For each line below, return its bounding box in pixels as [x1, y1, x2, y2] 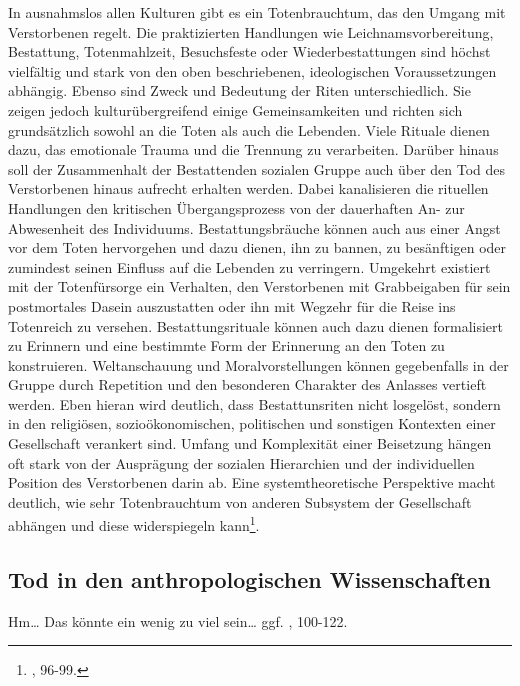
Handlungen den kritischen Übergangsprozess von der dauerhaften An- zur [8, 197, 465, 218]
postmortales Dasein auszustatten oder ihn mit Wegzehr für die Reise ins [8, 295, 456, 316]
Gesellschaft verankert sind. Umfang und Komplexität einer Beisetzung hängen [8, 433, 492, 454]
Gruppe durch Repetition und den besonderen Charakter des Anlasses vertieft [8, 374, 487, 395]
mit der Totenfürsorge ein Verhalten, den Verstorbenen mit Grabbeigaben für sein [8, 276, 511, 297]
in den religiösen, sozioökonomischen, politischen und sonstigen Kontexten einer [8, 413, 496, 434]
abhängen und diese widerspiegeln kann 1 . [8, 512, 260, 536]
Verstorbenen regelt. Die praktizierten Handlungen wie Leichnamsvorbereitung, [8, 21, 494, 42]
